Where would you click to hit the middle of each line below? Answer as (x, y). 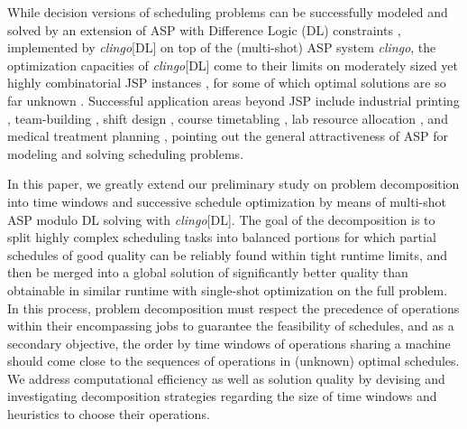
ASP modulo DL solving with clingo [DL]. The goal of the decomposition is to (221, 219)
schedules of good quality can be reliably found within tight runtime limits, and (228, 254)
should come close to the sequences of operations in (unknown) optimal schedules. (233, 361)
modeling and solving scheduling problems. (126, 153)
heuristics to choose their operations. (109, 414)
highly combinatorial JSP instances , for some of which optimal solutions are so (227, 83)
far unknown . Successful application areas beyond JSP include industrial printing (233, 100)
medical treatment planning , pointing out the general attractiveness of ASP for (228, 136)
